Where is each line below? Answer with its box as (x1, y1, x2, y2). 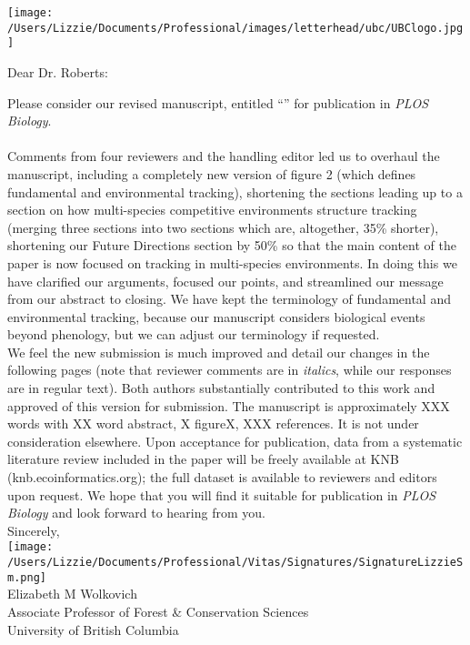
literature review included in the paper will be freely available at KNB (7, 449, 399, 469)
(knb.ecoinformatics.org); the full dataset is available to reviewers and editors (7, 468, 437, 487)
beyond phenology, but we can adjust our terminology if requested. (7, 325, 380, 344)
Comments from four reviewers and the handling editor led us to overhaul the (7, 146, 440, 166)
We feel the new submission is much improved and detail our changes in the (7, 342, 430, 361)
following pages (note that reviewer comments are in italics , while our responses (7, 360, 452, 379)
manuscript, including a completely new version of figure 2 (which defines (7, 164, 416, 183)
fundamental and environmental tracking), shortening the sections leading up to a (7, 182, 463, 201)
